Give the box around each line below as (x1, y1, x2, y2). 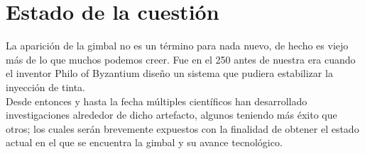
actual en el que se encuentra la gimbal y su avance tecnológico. (6, 135, 283, 150)
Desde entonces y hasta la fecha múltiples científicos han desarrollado (6, 93, 307, 108)
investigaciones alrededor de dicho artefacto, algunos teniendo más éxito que (6, 107, 337, 122)
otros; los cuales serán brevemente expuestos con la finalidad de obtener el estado (6, 121, 359, 136)
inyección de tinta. (6, 79, 85, 94)
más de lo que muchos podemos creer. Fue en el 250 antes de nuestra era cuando (6, 52, 356, 66)
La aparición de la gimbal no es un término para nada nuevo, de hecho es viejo (6, 38, 349, 53)
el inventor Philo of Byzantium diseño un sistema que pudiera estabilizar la (6, 66, 333, 81)
